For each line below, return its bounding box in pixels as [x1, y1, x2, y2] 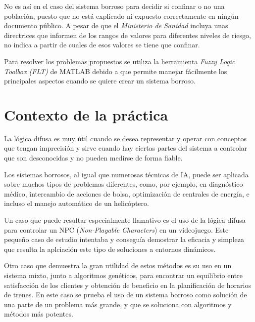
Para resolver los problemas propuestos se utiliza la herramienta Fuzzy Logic [4, 56, 235, 66]
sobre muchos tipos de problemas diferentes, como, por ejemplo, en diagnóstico [4, 179, 243, 189]
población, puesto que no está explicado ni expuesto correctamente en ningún [4, 10, 239, 21]
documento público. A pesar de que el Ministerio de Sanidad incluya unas [4, 20, 228, 31]
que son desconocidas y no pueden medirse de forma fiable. [4, 153, 183, 163]
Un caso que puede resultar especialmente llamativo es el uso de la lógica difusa [4, 215, 246, 225]
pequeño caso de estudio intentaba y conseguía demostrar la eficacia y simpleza [4, 234, 244, 244]
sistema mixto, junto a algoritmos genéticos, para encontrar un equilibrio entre [4, 270, 243, 280]
